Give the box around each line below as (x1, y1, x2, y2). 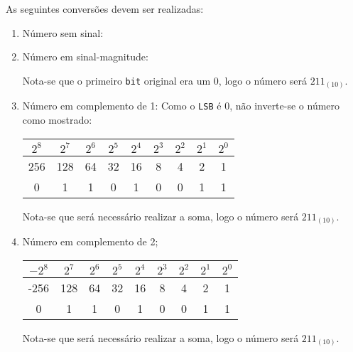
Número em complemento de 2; (22, 234, 158, 249)
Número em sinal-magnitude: (22, 49, 148, 64)
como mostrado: (22, 112, 92, 127)
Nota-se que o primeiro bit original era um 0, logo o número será (22, 73, 308, 87)
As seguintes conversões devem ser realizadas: (6, 1, 204, 16)
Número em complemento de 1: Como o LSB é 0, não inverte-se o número (22, 98, 340, 113)
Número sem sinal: (22, 25, 104, 40)
